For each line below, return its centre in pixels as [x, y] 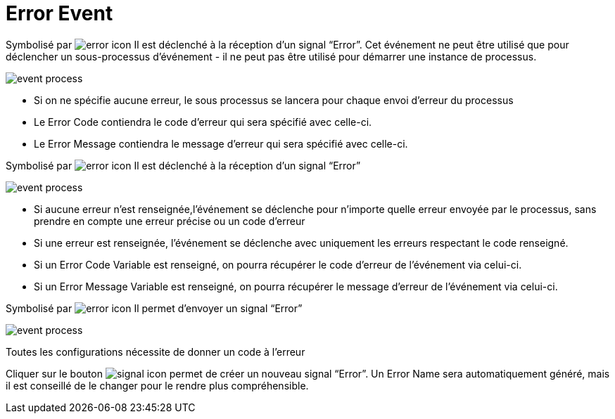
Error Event [59, 13]
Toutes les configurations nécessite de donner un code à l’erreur [156, 352]
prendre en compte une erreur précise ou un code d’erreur [170, 221]
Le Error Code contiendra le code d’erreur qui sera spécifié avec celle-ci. [203, 122]
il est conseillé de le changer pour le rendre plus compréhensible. [157, 385]
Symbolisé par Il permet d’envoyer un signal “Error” [154, 308]
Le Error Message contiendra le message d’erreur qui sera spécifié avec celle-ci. [221, 143]
